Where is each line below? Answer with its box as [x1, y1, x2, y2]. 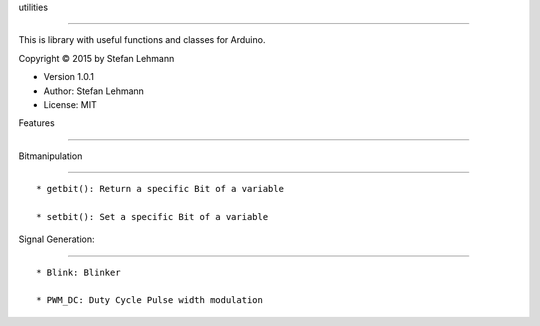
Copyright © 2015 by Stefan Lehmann [18, 52, 175, 64]
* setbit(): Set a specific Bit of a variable [36, 211, 269, 222]
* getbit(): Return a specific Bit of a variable [36, 183, 285, 195]
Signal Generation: [18, 233, 95, 245]
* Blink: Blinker [36, 266, 121, 278]
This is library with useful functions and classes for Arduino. [18, 34, 266, 46]
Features [18, 117, 55, 129]
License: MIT [43, 98, 97, 110]
